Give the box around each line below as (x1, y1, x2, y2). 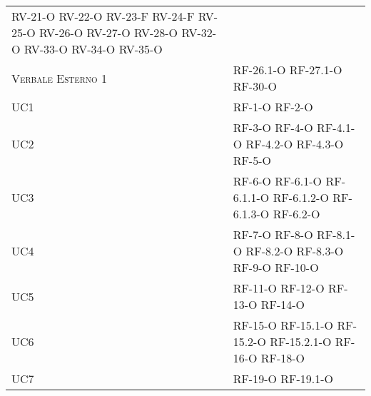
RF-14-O (260, 296, 305, 313)
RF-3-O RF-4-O (233, 119, 313, 136)
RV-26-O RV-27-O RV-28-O (39, 24, 178, 41)
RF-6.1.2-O (273, 189, 329, 205)
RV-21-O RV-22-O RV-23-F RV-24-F (11, 8, 195, 24)
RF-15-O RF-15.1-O (233, 317, 334, 333)
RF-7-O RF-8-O (233, 226, 313, 243)
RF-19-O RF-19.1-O (233, 370, 334, 387)
